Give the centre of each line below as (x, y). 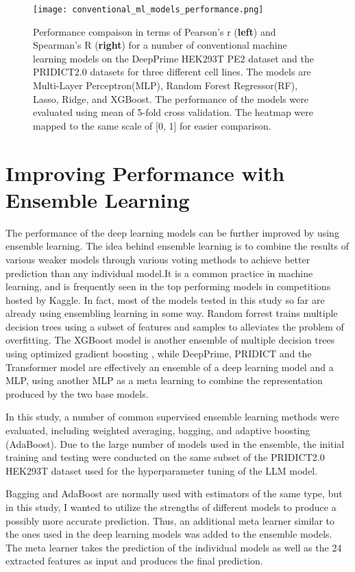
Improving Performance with (145, 172)
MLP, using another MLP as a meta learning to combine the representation (164, 380)
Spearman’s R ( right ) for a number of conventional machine (160, 45)
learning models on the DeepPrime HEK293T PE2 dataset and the (173, 58)
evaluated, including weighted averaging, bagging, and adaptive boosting (158, 430)
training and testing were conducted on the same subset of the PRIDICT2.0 (165, 457)
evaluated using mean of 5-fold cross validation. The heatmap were (173, 112)
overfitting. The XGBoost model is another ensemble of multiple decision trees (170, 340)
